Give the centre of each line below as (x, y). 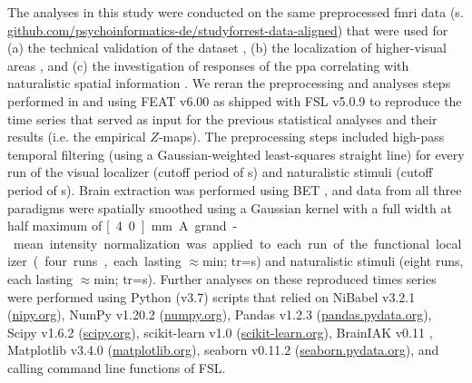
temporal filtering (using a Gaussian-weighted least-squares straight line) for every (236, 154)
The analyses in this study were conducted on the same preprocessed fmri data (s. (236, 12)
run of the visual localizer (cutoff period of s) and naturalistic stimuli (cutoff (220, 172)
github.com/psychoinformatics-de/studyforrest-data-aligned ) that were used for (228, 29)
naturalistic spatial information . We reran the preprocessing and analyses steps (229, 83)
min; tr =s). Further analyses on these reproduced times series (265, 278)
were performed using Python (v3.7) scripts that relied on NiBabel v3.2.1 (211, 296)
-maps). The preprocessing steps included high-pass (301, 137)
